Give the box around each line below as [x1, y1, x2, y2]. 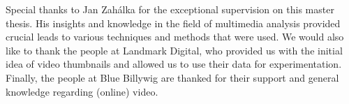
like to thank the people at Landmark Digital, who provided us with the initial [6, 43, 343, 57]
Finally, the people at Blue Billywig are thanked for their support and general [6, 70, 339, 84]
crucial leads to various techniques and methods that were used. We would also [6, 29, 344, 44]
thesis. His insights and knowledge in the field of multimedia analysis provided [6, 15, 341, 30]
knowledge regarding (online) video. [6, 84, 158, 98]
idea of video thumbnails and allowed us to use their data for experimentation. [6, 57, 342, 71]
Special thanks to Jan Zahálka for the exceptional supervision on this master [6, 2, 334, 16]
